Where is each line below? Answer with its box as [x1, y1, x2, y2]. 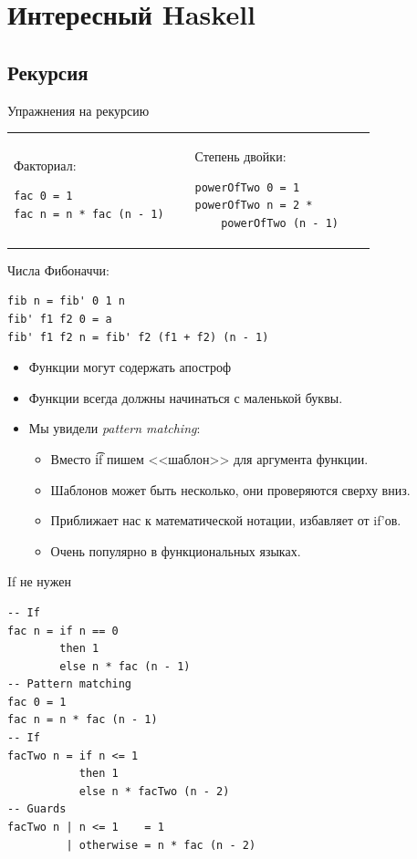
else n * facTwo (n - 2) [78, 784, 230, 798]
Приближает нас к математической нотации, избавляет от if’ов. [50, 511, 401, 530]
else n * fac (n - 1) [59, 659, 191, 673]
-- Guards [7, 802, 67, 816]
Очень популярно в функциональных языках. [50, 541, 301, 560]
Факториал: [14, 155, 77, 174]
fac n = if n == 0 [7, 624, 119, 637]
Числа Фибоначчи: [7, 260, 109, 279]
